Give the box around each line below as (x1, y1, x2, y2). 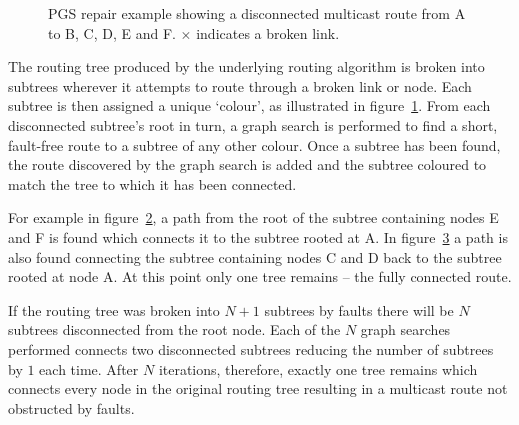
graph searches (360, 319, 451, 340)
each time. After (39, 358, 139, 379)
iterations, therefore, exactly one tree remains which (158, 358, 478, 379)
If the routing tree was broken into (8, 299, 220, 320)
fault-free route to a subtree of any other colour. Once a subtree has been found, (8, 134, 501, 155)
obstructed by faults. (8, 397, 135, 418)
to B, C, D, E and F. (48, 22, 176, 43)
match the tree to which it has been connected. (8, 173, 297, 194)
